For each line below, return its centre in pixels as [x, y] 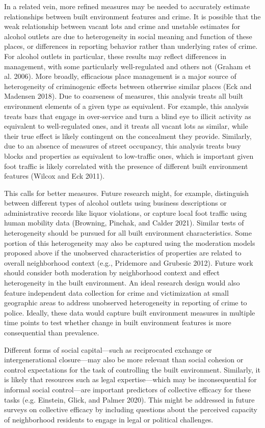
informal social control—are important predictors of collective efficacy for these [128, 389]
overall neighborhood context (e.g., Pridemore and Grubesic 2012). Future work [129, 262]
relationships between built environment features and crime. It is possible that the [132, 16]
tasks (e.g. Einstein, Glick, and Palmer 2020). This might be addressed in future [129, 399]
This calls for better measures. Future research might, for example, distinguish [127, 193]
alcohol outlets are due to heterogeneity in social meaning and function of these [128, 36]
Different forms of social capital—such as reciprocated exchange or [108, 349]
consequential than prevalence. [52, 332]
